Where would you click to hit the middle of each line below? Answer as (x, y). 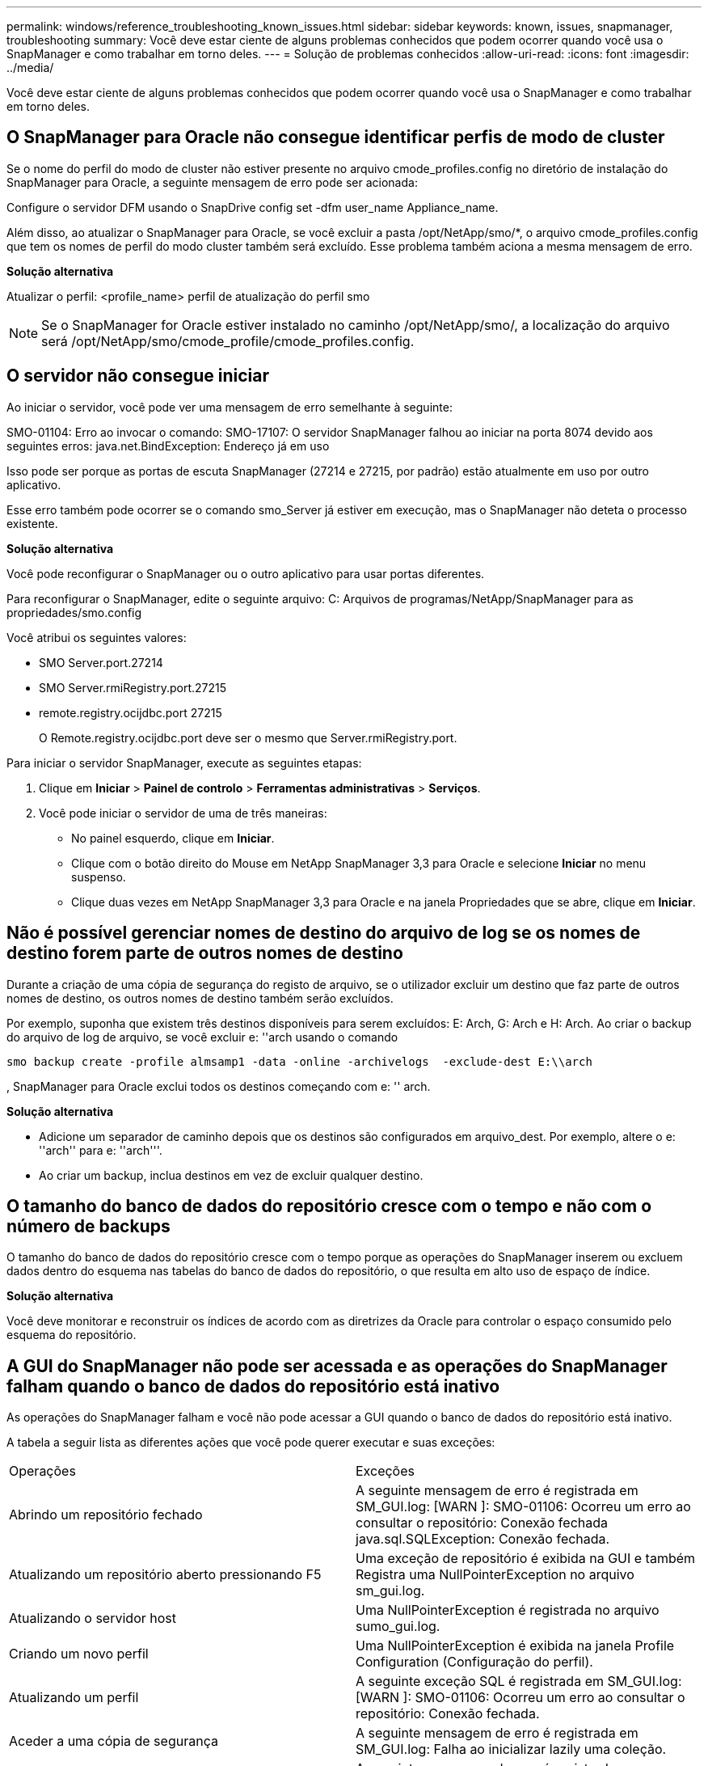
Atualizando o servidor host (93, 1618)
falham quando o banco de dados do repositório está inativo (253, 1386)
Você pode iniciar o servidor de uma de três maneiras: (183, 813)
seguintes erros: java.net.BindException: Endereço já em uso (168, 446)
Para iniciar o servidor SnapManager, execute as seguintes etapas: (184, 763)
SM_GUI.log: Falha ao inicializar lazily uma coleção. (511, 1749)
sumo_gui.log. (398, 1627)
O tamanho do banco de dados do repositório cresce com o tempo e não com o (329, 1206)
